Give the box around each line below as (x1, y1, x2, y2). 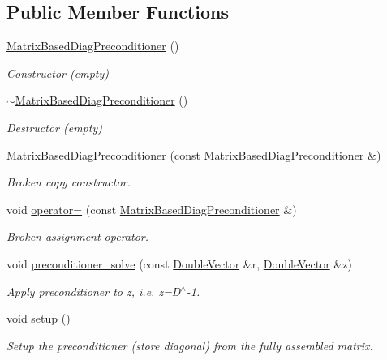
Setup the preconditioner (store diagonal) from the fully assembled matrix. (6, 336, 373, 354)
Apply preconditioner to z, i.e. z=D (6, 282, 181, 299)
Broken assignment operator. (6, 228, 148, 245)
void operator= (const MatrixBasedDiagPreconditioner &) (6, 200, 297, 217)
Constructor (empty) (6, 64, 109, 81)
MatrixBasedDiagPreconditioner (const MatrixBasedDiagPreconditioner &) (6, 146, 381, 163)
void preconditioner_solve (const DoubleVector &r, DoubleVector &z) (6, 255, 352, 272)
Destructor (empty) (6, 118, 102, 135)
